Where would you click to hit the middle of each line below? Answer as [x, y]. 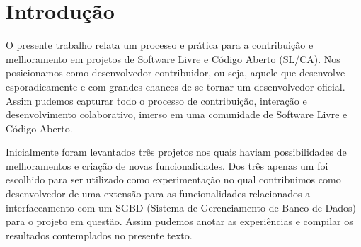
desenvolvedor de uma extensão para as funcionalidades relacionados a [158, 194]
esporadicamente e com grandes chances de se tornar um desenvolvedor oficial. [176, 86]
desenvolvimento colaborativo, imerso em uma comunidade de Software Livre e [177, 114]
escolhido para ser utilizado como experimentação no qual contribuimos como [173, 179]
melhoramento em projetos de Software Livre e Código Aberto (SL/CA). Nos [173, 58]
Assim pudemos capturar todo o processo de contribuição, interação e [156, 100]
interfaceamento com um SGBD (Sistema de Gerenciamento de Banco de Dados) [181, 207]
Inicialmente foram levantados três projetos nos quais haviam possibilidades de [176, 152]
